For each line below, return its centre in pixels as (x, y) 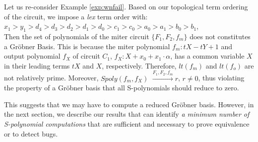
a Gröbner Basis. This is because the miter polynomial (87, 46)
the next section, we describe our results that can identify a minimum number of (127, 114)
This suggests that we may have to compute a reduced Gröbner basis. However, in (129, 104)
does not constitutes (220, 36)
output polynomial (32, 56)
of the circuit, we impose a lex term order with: (76, 16)
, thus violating (221, 78)
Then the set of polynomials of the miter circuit (77, 36)
